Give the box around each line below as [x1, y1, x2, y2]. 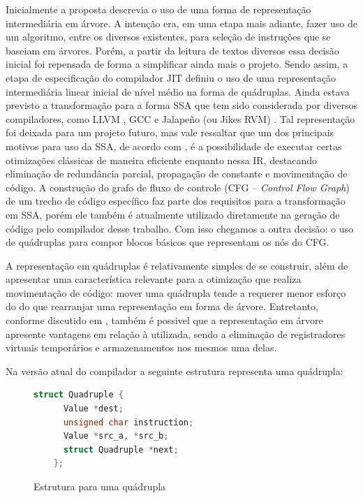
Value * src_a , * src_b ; [63, 431, 169, 441]
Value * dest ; [63, 404, 124, 414]
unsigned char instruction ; [63, 417, 194, 427]
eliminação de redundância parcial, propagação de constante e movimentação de [6, 166, 348, 181]
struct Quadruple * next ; [63, 444, 179, 455]
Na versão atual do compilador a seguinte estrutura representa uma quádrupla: [6, 363, 343, 378]
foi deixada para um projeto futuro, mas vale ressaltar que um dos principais [6, 125, 334, 140]
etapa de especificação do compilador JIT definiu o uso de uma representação [6, 70, 336, 85]
